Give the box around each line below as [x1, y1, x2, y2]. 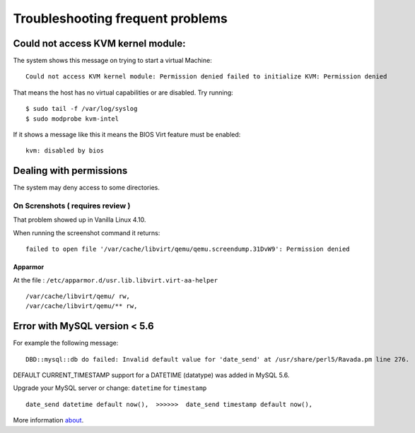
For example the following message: [13, 339, 119, 348]
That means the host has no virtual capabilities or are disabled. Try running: [13, 88, 233, 97]
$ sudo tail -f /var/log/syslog [25, 105, 138, 113]
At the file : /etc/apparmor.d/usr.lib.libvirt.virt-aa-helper [13, 275, 218, 284]
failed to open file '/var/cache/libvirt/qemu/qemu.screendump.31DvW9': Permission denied [25, 245, 350, 254]
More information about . [13, 416, 84, 425]
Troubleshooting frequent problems [13, 11, 228, 26]
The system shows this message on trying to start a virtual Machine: [13, 57, 212, 65]
